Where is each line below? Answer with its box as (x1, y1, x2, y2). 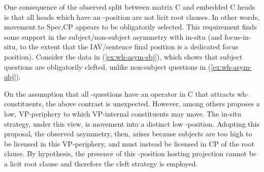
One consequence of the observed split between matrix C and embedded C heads (4, 2, 255, 12)
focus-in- (224, 31, 251, 42)
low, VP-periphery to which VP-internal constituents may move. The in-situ (4, 108, 242, 119)
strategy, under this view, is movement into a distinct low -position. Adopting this (4, 118, 259, 129)
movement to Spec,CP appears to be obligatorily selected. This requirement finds (4, 21, 257, 32)
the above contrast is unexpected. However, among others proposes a (46, 98, 260, 109)
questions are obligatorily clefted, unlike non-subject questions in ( (4, 61, 211, 72)
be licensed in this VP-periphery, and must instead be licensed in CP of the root (4, 138, 254, 149)
